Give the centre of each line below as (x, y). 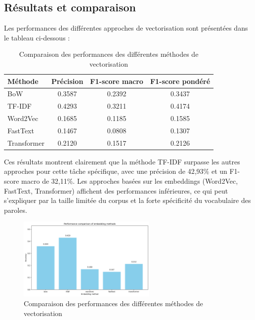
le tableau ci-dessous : (37, 37)
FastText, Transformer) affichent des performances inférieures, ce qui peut (116, 190)
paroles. (16, 210)
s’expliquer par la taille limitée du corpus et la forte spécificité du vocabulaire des (127, 200)
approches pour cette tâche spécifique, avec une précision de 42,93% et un (116, 171)
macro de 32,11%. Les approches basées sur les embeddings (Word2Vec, (130, 181)
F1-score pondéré (180, 81)
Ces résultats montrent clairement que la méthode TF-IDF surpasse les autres (122, 161)
